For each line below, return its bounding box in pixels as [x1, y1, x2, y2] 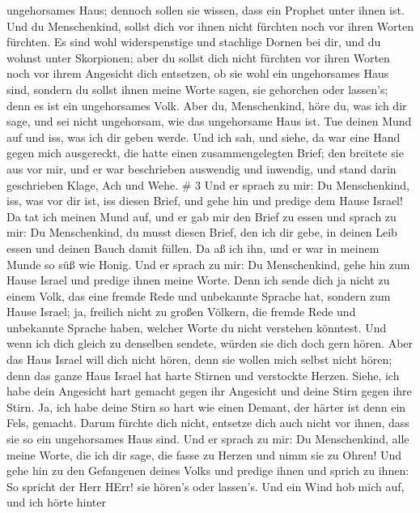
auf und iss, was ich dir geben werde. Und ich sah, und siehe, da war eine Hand [6, 128, 401, 145]
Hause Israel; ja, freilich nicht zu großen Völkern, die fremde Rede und [6, 303, 356, 320]
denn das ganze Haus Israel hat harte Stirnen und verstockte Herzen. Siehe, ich [6, 366, 400, 383]
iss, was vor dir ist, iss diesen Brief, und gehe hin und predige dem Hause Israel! [6, 192, 403, 209]
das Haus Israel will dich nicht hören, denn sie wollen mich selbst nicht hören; [6, 351, 392, 368]
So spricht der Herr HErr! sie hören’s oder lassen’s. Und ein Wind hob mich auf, [6, 477, 405, 494]
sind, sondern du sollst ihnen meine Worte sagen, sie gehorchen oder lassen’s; [6, 80, 388, 97]
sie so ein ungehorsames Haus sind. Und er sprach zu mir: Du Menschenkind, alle [6, 430, 409, 447]
